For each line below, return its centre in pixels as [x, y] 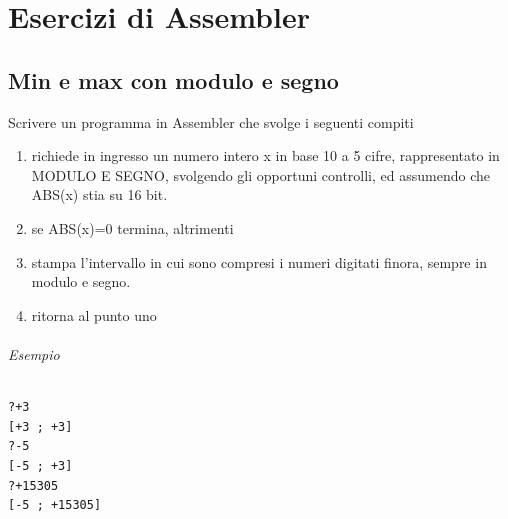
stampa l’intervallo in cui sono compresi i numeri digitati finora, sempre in [259, 261]
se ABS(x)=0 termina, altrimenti [132, 227]
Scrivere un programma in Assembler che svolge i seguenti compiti [211, 121]
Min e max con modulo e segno [173, 79]
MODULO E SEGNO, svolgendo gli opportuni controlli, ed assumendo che [260, 174]
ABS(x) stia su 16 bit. [99, 194]
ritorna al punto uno [94, 314]
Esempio [34, 353]
